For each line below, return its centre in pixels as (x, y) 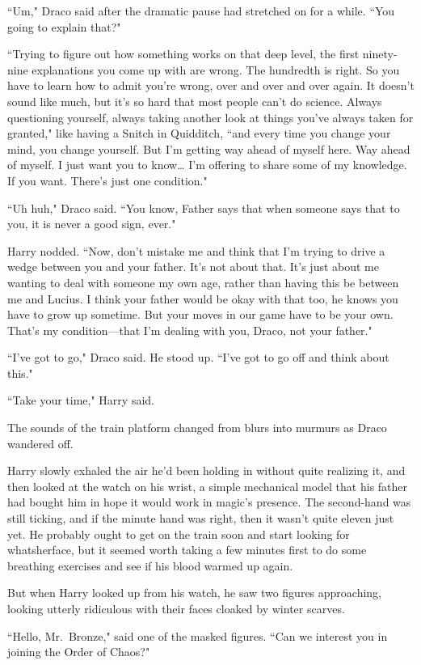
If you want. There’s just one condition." (107, 180)
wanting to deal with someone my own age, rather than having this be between (203, 282)
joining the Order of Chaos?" (79, 652)
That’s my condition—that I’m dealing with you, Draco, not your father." (190, 330)
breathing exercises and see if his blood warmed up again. (150, 565)
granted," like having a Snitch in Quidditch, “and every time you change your (199, 133)
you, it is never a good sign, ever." (92, 224)
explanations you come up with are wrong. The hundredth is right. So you (216, 69)
